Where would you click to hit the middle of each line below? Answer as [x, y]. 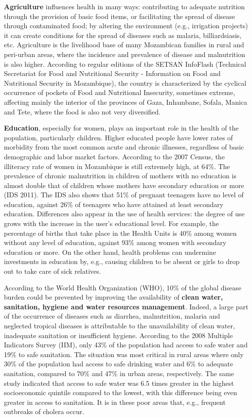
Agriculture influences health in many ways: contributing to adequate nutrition [125, 6]
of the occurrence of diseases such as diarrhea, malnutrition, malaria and [112, 316]
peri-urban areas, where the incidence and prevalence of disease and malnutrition [125, 54]
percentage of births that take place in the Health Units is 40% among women [120, 233]
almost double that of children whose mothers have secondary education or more [124, 185]
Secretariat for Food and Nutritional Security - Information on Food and [112, 73]
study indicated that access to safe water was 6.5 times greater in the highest [119, 383]
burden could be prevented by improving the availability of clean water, [114, 297]
